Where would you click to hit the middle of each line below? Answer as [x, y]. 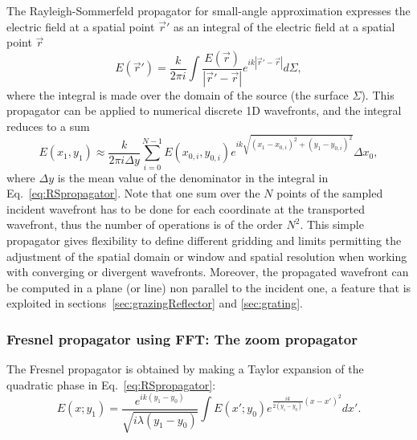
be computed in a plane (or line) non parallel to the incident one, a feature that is [209, 287]
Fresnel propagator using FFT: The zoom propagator [182, 338]
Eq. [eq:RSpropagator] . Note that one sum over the [133, 193]
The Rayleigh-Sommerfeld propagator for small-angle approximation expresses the [208, 10]
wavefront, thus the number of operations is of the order [145, 224]
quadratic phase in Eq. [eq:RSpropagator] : [111, 384]
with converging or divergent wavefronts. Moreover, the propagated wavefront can [208, 272]
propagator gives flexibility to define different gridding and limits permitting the [204, 240]
